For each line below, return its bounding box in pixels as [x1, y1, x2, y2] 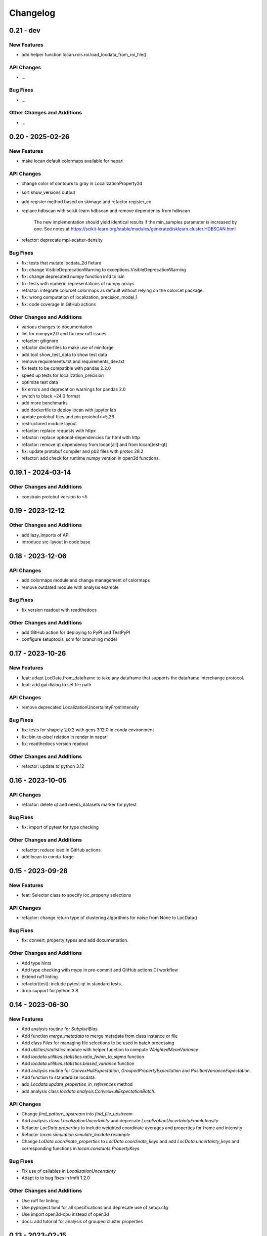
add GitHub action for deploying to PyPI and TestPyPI [21, 629, 131, 635]
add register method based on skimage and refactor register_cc [21, 198, 152, 205]
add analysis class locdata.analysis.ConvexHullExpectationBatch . [21, 1088, 156, 1094]
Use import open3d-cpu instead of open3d [21, 1211, 109, 1217]
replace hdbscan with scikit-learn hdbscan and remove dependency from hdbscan [21, 208, 190, 214]
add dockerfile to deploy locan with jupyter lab [21, 407, 116, 413]
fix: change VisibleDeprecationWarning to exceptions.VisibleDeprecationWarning [21, 266, 186, 272]
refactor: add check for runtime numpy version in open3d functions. [21, 455, 160, 461]
